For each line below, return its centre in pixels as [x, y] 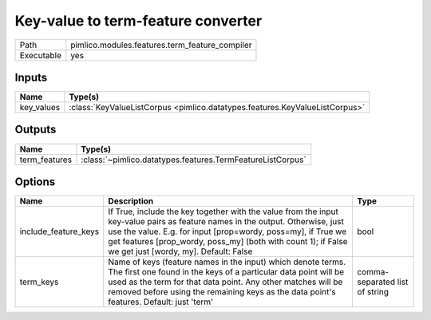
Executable [40, 55]
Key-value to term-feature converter [138, 21]
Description [131, 201]
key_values [40, 108]
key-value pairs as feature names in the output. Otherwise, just [226, 222]
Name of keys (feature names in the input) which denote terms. [227, 262]
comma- [373, 272]
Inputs [31, 77]
